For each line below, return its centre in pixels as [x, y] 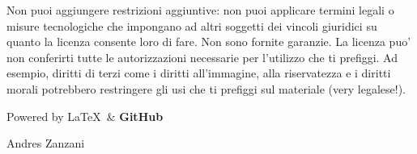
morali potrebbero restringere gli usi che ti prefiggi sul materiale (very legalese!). [206, 88]
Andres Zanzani [46, 143]
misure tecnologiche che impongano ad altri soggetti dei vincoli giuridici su [192, 25]
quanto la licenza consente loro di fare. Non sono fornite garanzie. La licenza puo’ [209, 42]
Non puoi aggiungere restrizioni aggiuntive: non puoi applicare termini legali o [200, 10]
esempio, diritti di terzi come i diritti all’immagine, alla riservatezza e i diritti [199, 73]
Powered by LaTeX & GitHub [85, 116]
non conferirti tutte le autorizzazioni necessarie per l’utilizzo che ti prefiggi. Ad [202, 57]
